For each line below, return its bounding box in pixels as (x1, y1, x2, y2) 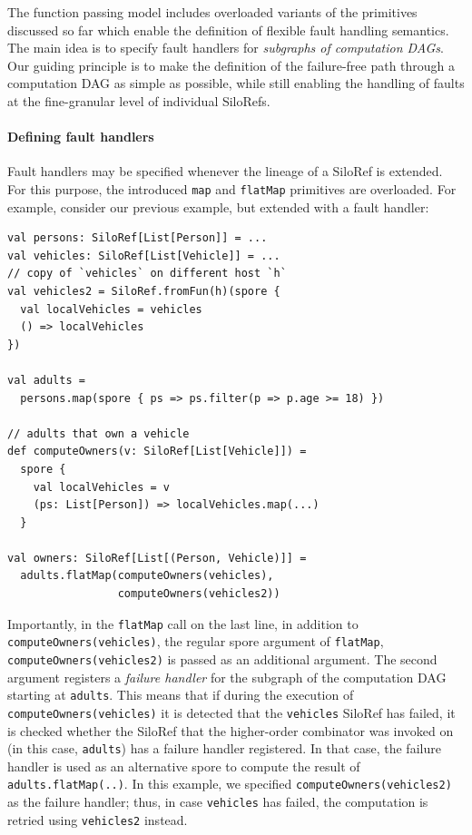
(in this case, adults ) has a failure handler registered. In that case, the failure (7, 739, 441, 758)
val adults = (7, 373, 85, 387)
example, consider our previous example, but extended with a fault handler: (7, 197, 429, 216)
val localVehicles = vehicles (20, 302, 202, 316)
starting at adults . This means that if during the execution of (7, 685, 354, 704)
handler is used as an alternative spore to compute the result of (7, 756, 360, 775)
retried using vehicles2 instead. (7, 810, 188, 829)
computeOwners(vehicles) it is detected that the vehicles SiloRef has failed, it (7, 702, 456, 722)
